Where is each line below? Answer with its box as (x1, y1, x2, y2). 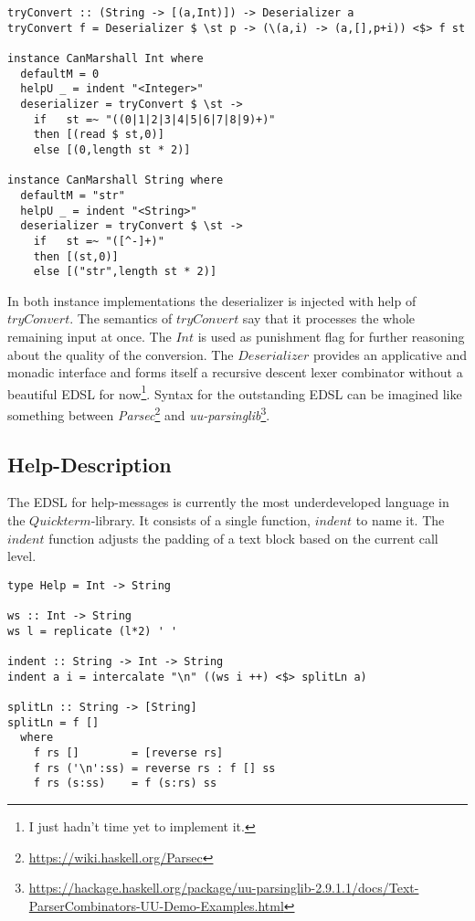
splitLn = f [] (7, 715, 100, 729)
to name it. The (355, 511, 445, 530)
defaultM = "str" (20, 188, 125, 202)
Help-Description (7, 450, 172, 478)
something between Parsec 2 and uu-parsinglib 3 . (7, 403, 270, 424)
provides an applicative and (313, 344, 468, 364)
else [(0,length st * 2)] (33, 143, 191, 156)
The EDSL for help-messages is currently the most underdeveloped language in (7, 492, 449, 512)
